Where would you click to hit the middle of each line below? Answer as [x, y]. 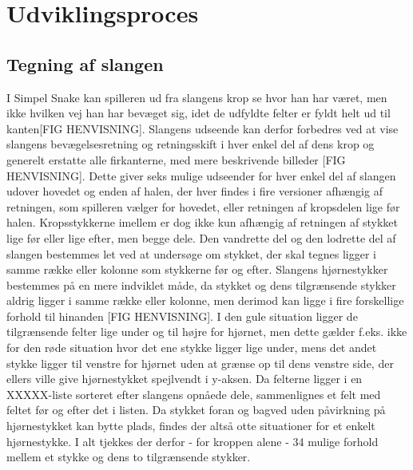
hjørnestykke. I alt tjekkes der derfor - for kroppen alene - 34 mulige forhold [193, 441]
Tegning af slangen [85, 63]
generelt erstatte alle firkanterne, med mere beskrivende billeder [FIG [176, 159]
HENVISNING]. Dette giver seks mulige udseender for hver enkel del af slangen [201, 175]
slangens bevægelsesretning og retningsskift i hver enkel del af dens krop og [191, 144]
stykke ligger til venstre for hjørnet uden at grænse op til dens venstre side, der [200, 363]
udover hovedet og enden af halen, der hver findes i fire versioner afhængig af [195, 191]
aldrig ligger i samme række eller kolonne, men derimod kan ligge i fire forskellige [205, 300]
